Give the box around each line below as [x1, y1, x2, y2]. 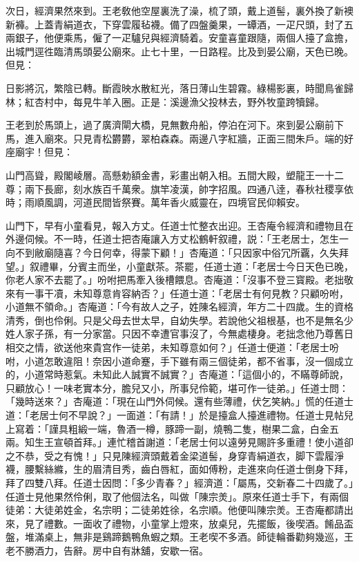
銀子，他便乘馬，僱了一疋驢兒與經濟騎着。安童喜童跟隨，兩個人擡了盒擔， [14, 30, 353, 45]
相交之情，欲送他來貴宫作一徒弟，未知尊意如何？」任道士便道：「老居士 [6, 340, 329, 355]
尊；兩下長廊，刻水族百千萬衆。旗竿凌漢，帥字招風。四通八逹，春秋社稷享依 [6, 181, 353, 196]
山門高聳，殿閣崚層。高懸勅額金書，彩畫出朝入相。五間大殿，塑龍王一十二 [6, 167, 344, 182]
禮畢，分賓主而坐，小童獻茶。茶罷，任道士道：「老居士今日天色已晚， [39, 259, 353, 273]
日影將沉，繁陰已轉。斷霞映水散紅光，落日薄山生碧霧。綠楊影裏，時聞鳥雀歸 [6, 80, 353, 95]
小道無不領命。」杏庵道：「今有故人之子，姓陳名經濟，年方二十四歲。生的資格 [6, 299, 353, 314]
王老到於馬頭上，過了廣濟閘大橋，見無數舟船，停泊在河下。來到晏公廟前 [6, 118, 334, 132]
